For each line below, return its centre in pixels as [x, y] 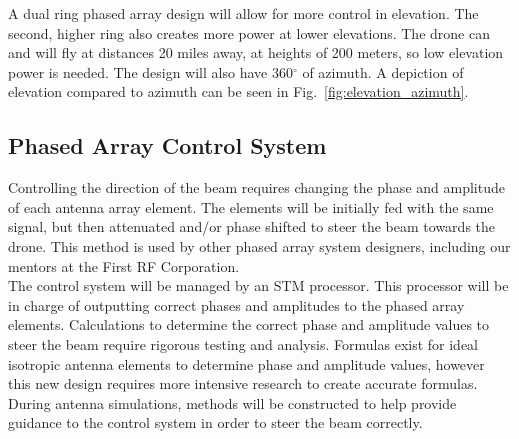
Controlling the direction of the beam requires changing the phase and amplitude [256, 187]
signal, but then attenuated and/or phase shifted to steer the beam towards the [252, 226]
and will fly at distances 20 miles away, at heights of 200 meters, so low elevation [256, 52]
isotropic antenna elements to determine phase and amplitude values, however [246, 363]
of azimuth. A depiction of [383, 71]
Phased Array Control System [167, 145]
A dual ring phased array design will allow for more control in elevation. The [243, 13]
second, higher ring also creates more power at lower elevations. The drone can [249, 32]
